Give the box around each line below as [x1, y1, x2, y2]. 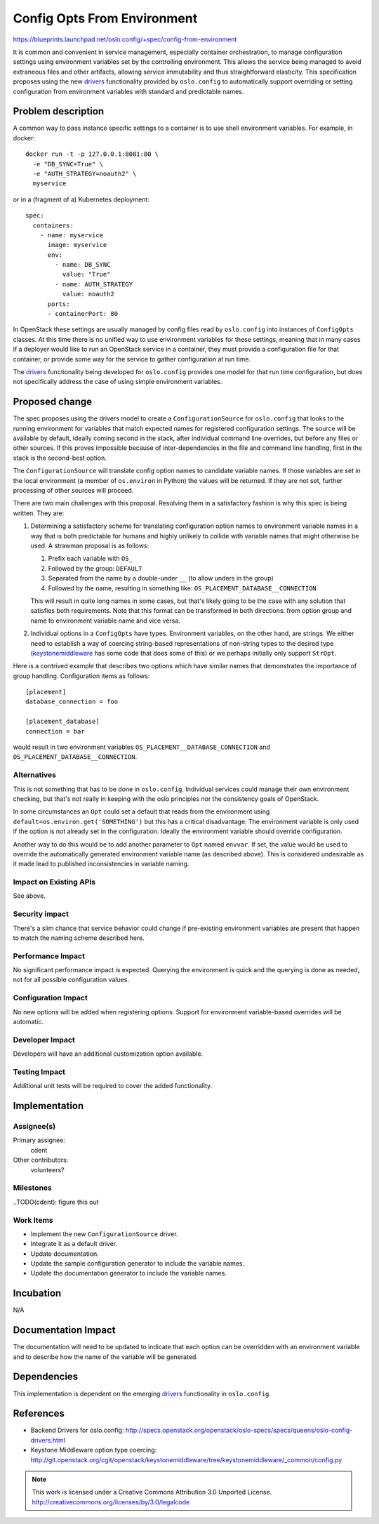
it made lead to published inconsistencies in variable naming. [13, 860, 189, 868]
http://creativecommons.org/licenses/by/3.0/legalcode [32, 1497, 190, 1506]
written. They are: [13, 509, 65, 517]
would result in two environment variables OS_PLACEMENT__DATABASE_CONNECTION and [13, 743, 270, 751]
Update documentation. [30, 1250, 100, 1258]
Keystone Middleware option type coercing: [30, 1446, 157, 1455]
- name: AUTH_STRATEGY [55, 280, 133, 288]
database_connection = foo [25, 698, 119, 705]
